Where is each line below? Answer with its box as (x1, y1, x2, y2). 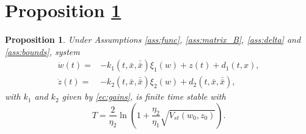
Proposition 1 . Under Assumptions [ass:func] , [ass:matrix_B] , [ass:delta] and (5, 33, 301, 46)
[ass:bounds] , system (5, 45, 80, 58)
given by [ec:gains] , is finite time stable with (62, 90, 226, 103)
